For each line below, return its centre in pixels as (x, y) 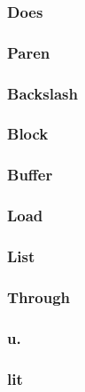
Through (39, 296)
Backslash (42, 93)
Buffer (30, 175)
